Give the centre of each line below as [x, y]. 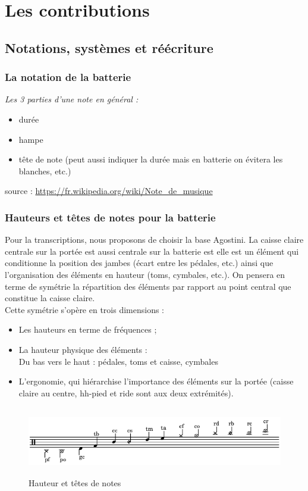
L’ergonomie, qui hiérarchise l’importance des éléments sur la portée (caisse [156, 381]
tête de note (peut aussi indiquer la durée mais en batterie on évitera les [151, 159]
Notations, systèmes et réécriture [109, 47]
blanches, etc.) [45, 171]
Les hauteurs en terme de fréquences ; [88, 329]
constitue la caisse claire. [50, 298]
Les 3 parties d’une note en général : [72, 99]
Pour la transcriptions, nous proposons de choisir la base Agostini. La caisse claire [154, 240]
